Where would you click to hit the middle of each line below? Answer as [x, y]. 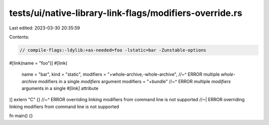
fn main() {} [21, 116]
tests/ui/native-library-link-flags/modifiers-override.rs [126, 13]
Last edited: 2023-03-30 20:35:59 [45, 28]
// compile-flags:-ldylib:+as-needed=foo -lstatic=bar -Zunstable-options [113, 50]
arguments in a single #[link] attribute [60, 88]
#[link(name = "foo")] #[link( [38, 63]
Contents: [19, 37]
